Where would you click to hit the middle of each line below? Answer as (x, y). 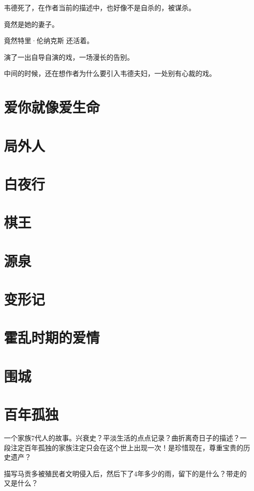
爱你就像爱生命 (52, 107)
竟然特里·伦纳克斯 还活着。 (49, 40)
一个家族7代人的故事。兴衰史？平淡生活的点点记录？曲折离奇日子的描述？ (122, 438)
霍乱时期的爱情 (52, 337)
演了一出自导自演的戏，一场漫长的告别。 (69, 57)
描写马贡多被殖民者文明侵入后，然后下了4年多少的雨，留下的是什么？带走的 (125, 473)
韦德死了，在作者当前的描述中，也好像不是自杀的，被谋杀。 (100, 7)
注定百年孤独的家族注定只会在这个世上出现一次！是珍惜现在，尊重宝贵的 (127, 447)
